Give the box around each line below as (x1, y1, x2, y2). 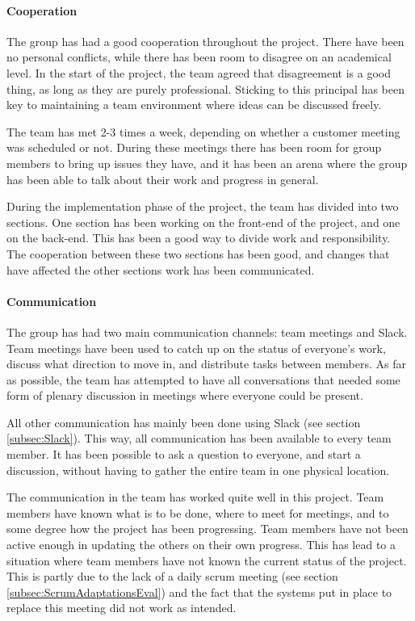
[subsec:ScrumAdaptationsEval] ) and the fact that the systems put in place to (6, 583, 392, 600)
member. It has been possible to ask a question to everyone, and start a (6, 446, 361, 463)
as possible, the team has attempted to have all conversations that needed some (6, 371, 400, 388)
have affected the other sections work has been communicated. (6, 261, 315, 278)
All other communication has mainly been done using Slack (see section (6, 413, 361, 430)
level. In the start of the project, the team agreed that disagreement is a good (6, 64, 391, 81)
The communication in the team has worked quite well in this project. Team (6, 489, 384, 506)
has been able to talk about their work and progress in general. (6, 170, 319, 187)
